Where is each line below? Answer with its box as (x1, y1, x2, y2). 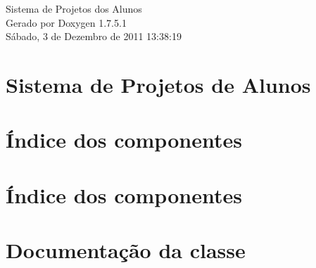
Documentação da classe (6, 236, 246, 264)
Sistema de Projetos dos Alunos (6, 1, 142, 15)
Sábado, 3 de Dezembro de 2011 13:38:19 (6, 29, 182, 44)
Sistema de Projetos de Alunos (6, 70, 311, 98)
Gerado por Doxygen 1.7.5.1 (6, 15, 127, 30)
